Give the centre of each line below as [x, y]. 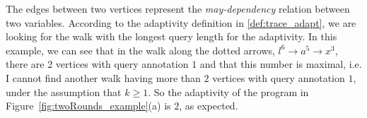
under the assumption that [64, 92]
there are [25, 64]
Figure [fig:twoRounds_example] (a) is [88, 106]
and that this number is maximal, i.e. [281, 64]
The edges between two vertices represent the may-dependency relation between [178, 8]
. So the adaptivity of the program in [228, 92]
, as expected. [209, 106]
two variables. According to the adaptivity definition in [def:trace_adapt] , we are [181, 22]
